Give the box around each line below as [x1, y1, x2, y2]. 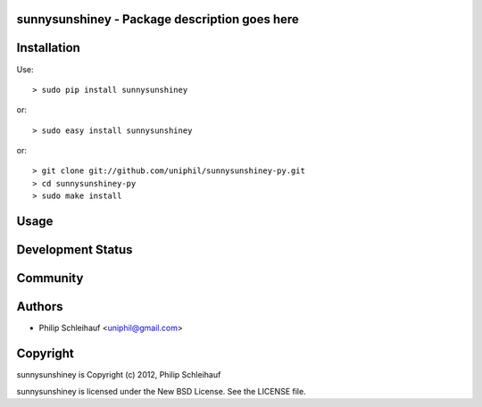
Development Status [16, 242, 133, 258]
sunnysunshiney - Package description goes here [16, 12, 299, 27]
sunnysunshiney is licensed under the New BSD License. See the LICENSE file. [16, 386, 307, 396]
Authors [16, 299, 63, 314]
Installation [16, 40, 80, 55]
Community [16, 270, 84, 286]
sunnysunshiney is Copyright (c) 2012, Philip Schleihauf [16, 370, 221, 380]
